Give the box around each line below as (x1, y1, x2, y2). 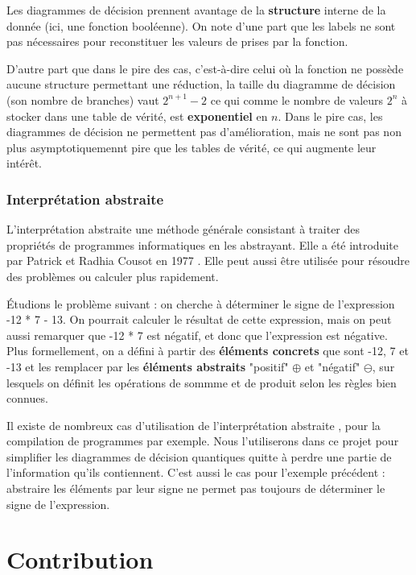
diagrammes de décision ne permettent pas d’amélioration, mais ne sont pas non (6, 123, 402, 140)
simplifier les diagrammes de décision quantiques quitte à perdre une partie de (6, 448, 392, 465)
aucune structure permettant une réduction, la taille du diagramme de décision (6, 76, 396, 93)
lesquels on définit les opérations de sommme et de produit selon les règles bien (6, 374, 397, 391)
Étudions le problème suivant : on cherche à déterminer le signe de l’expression (6, 295, 395, 312)
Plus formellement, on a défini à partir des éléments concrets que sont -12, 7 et (6, 342, 409, 359)
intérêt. (6, 155, 42, 172)
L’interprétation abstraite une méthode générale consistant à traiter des (6, 221, 360, 238)
